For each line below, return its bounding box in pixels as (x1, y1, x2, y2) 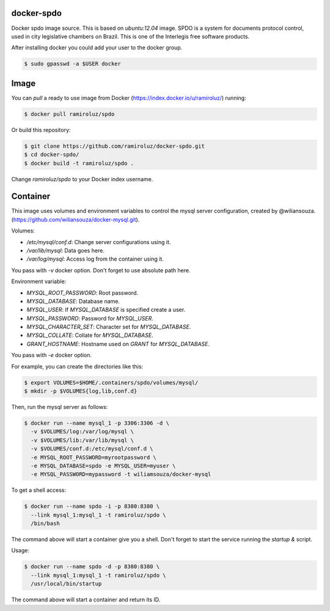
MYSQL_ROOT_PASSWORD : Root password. (26, 289, 139, 296)
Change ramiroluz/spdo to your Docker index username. (11, 175, 153, 183)
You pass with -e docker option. (11, 352, 92, 359)
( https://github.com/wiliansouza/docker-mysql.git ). (11, 215, 140, 223)
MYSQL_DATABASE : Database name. (26, 297, 120, 305)
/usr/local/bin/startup (31, 580, 102, 587)
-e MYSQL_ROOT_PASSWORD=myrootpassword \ (31, 454, 157, 461)
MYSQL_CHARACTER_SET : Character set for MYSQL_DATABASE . (26, 324, 191, 331)
